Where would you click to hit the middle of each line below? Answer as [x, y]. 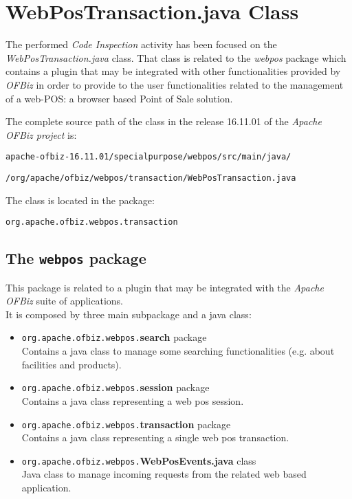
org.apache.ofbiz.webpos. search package [114, 337]
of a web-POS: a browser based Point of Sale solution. [119, 98]
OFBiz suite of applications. [64, 301]
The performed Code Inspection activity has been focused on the [141, 44]
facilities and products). [71, 364]
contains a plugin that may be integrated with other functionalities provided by [173, 71]
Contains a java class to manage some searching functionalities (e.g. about [178, 351]
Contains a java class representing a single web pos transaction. [155, 437]
